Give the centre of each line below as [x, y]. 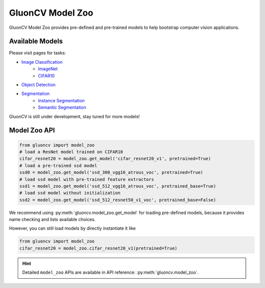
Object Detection [39, 85]
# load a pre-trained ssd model [58, 166]
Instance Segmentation [61, 100]
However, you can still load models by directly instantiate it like [72, 228]
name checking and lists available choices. [52, 219]
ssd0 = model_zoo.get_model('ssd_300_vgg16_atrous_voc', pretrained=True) [111, 172]
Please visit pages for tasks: [38, 53]
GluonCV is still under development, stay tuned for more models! [74, 116]
